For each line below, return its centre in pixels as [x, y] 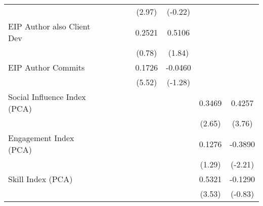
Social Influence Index [47, 97]
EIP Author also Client [49, 26]
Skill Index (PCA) [40, 179]
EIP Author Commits [47, 67]
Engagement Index [41, 138]
